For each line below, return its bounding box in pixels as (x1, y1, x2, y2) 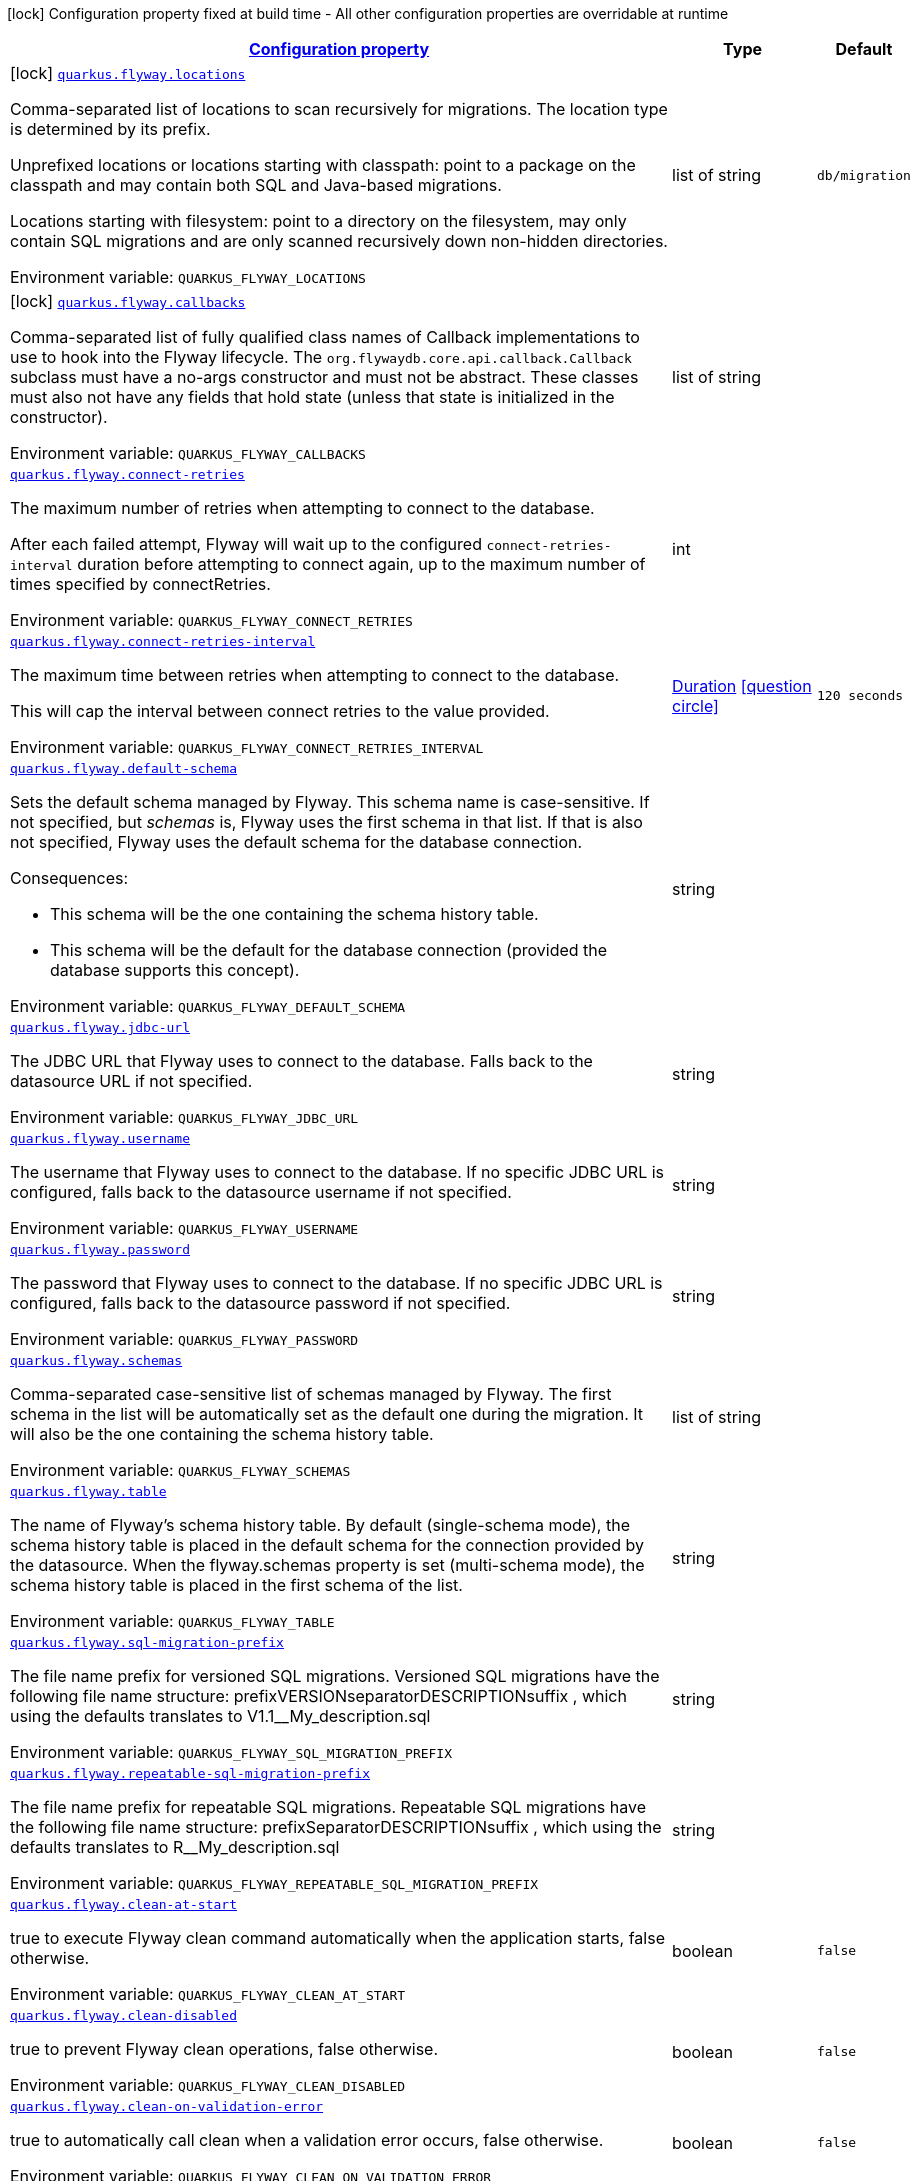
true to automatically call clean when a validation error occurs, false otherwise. (10, 2130, 604, 2150)
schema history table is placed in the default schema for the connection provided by (10, 1535, 644, 1555)
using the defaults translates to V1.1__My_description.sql (10, 1706, 431, 1726)
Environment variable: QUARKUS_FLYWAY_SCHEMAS (10, 1460, 351, 1480)
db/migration (817, 167, 911, 183)
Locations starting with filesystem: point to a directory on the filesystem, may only (10, 211, 627, 231)
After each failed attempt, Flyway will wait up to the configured (10, 534, 482, 554)
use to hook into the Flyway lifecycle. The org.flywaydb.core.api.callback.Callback (10, 347, 632, 367)
